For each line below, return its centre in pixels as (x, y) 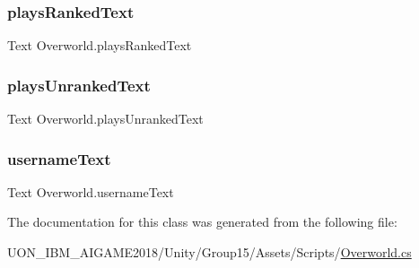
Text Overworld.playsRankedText (100, 45)
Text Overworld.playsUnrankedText (105, 119)
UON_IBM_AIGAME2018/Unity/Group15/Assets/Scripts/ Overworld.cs (209, 252)
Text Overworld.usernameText (91, 191)
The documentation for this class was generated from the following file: (202, 222)
